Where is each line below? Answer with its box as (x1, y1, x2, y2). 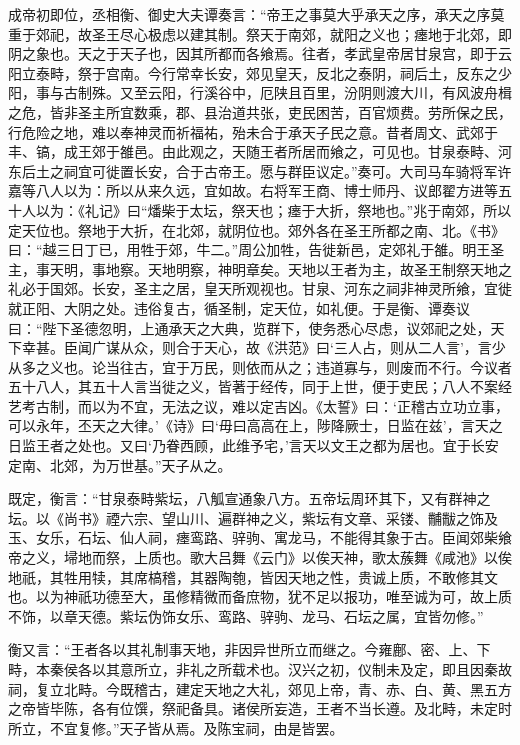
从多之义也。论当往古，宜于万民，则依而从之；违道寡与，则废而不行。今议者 (8, 356, 512, 377)
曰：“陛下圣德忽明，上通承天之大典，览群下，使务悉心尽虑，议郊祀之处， (8, 317, 491, 338)
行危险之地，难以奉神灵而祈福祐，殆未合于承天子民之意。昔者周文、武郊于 (8, 121, 498, 142)
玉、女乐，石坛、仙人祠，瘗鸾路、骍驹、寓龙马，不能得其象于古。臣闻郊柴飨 (8, 527, 512, 548)
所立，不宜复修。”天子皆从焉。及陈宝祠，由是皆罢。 (8, 717, 344, 738)
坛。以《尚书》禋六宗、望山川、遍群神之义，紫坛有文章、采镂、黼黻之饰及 (8, 507, 498, 528)
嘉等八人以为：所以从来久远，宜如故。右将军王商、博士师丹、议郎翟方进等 (8, 180, 498, 201)
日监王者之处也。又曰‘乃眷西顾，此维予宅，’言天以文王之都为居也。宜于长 (8, 435, 485, 456)
